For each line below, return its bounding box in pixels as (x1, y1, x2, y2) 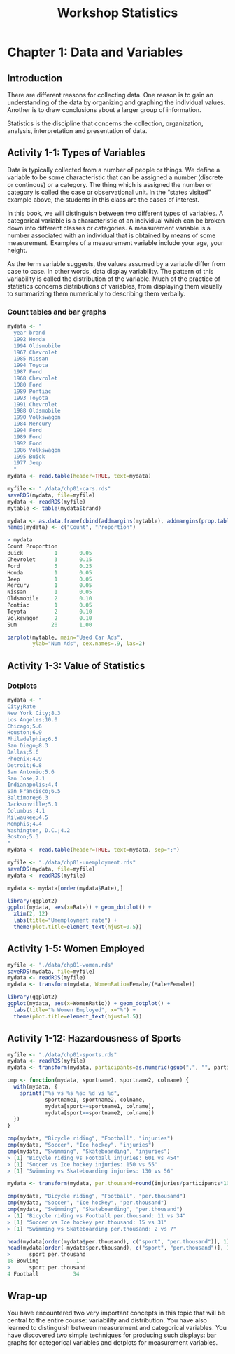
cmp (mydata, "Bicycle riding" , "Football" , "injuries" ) (7, 1135, 173, 1142)
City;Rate (7, 703, 36, 710)
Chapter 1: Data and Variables (7, 44, 183, 60)
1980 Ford (13, 381, 42, 388)
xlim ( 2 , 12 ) (13, 911, 49, 918)
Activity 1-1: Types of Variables (7, 147, 145, 159)
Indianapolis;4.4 (7, 781, 58, 789)
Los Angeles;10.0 (7, 716, 58, 723)
